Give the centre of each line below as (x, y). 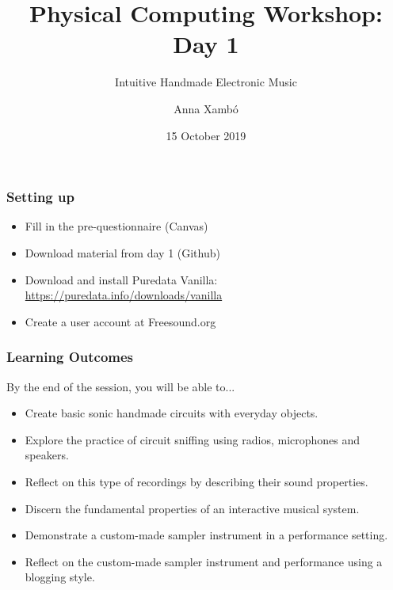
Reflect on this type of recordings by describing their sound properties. (196, 481)
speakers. (47, 455)
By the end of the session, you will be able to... (121, 386)
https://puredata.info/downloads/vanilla (124, 295)
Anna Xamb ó (206, 108)
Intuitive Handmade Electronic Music (206, 82)
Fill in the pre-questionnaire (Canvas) (116, 226)
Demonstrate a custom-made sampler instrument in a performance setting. (206, 535)
